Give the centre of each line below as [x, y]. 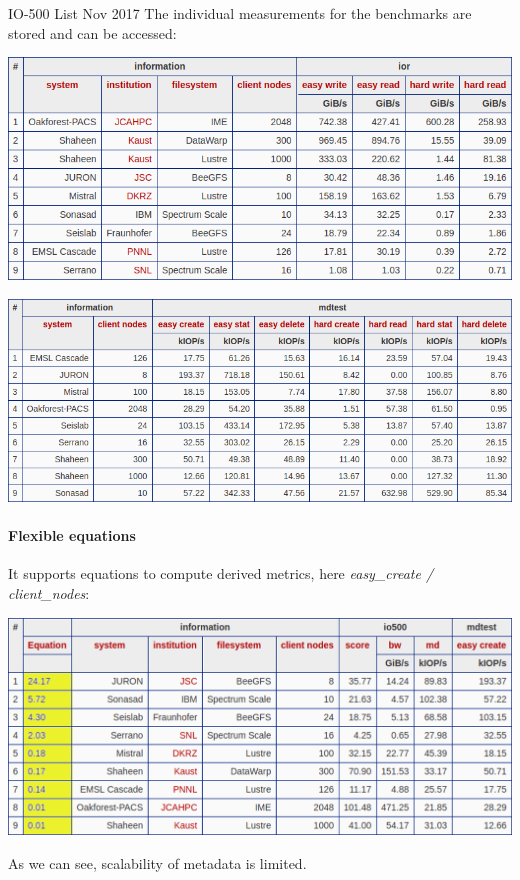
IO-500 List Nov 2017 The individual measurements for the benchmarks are [240, 13]
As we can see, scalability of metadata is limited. [157, 863]
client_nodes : [49, 593]
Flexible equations [72, 535]
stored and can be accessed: [92, 32]
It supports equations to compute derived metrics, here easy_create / [221, 573]
